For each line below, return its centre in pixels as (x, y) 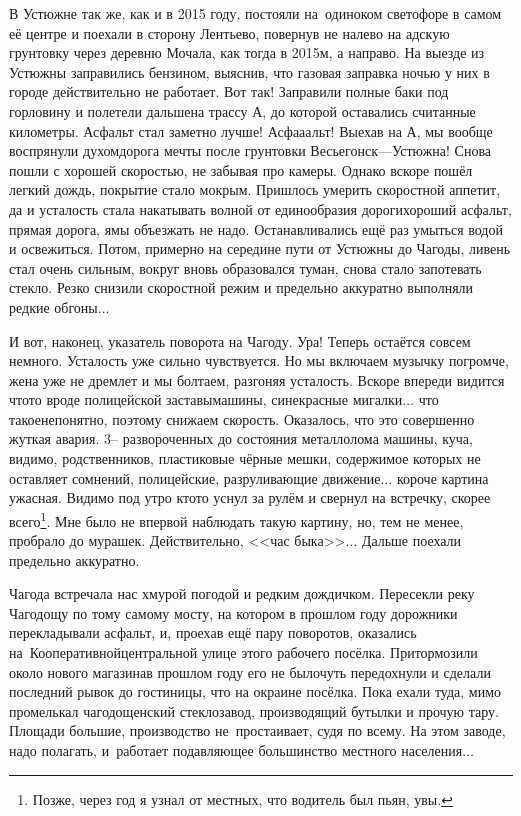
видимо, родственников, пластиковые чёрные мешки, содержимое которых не (245, 458)
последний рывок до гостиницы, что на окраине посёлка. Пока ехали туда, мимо (255, 691)
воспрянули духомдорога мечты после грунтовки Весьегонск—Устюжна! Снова (250, 150)
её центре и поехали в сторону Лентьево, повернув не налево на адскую (229, 32)
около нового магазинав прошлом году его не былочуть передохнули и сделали (250, 671)
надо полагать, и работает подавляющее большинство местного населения (236, 750)
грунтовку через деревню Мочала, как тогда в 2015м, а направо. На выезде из (247, 52)
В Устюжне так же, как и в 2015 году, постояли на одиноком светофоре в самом (255, 13)
